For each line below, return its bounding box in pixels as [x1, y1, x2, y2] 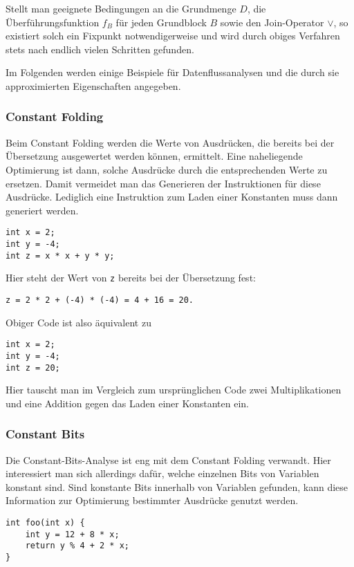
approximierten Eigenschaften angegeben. [6, 78, 181, 93]
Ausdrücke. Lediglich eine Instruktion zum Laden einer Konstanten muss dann [6, 189, 338, 204]
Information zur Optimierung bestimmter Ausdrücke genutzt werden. [6, 493, 299, 508]
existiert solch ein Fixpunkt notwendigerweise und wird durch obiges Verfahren [6, 28, 340, 43]
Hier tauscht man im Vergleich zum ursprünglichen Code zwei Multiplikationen [6, 382, 342, 397]
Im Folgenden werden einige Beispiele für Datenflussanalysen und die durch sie [6, 65, 339, 80]
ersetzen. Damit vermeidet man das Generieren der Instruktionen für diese [6, 176, 321, 190]
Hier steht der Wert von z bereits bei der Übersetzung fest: [6, 270, 256, 285]
